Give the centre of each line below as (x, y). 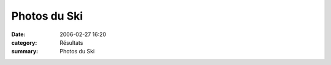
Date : (18, 34)
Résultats (71, 42)
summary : (25, 52)
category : (24, 42)
